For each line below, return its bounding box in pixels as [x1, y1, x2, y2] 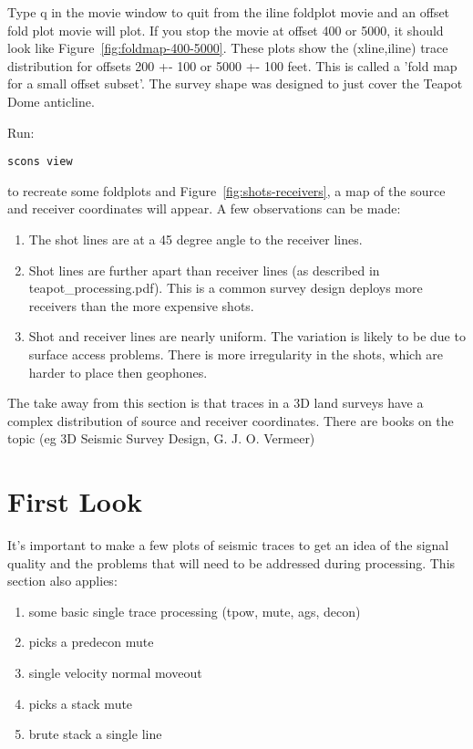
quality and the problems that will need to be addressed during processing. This [7, 553, 456, 572]
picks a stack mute [28, 693, 133, 713]
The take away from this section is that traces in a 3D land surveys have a [7, 393, 424, 412]
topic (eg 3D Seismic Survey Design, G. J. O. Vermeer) [7, 429, 315, 448]
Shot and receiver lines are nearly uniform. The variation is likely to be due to [28, 327, 466, 346]
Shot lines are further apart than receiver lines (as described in [28, 260, 380, 279]
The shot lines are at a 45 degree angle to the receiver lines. [28, 230, 363, 248]
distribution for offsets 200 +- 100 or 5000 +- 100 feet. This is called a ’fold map [7, 56, 458, 75]
